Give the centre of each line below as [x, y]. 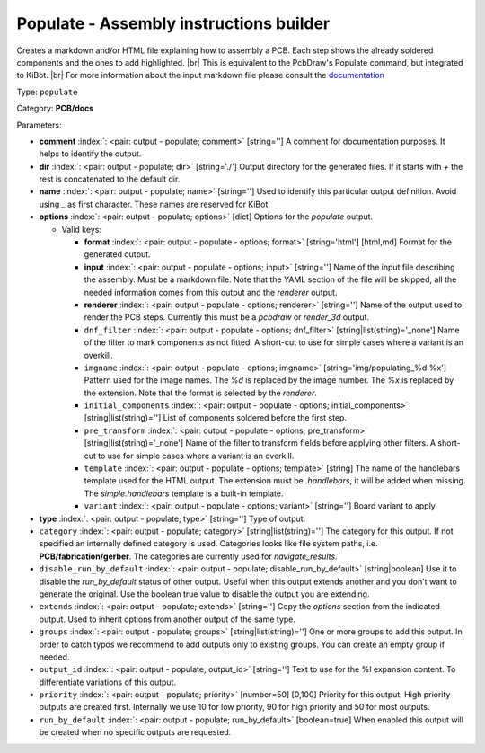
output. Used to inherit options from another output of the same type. [168, 619]
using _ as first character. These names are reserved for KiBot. [155, 204]
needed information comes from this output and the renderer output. [211, 292]
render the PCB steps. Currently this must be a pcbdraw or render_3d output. [227, 317]
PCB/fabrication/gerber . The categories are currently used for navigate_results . [188, 556]
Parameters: [39, 125]
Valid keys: [82, 229]
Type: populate [47, 92]
